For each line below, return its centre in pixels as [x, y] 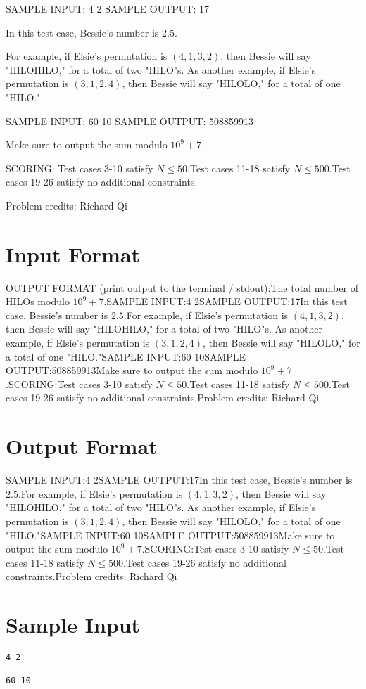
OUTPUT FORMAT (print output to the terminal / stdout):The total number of [182, 287]
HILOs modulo [38, 301]
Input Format [73, 253]
